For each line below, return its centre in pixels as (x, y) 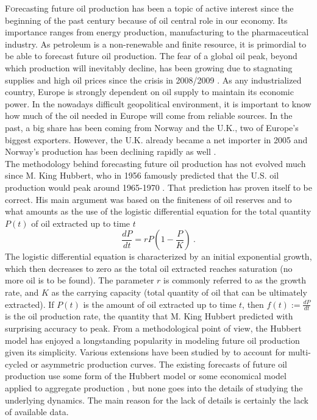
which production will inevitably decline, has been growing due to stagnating (149, 67)
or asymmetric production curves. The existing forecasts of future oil (159, 364)
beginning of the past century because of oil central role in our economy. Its (146, 20)
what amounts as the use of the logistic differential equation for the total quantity (158, 211)
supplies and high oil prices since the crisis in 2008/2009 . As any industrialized (153, 80)
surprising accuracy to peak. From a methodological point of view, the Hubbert (153, 328)
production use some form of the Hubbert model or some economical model (146, 376)
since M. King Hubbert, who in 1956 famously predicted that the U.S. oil (142, 175)
